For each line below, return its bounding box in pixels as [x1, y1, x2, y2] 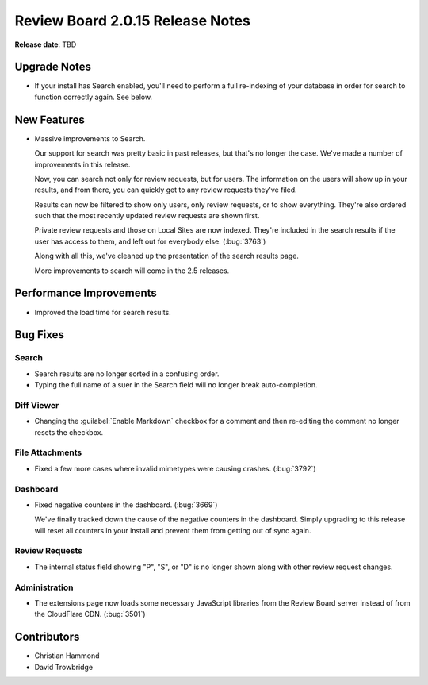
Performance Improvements [14, 287, 158, 300]
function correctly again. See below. [34, 92, 153, 102]
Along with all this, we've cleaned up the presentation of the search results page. [34, 251, 299, 261]
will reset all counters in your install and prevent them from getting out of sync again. [34, 525, 311, 535]
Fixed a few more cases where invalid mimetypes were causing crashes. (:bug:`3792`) [34, 464, 316, 473]
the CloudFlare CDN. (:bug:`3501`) [34, 610, 146, 619]
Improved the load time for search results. [34, 307, 172, 317]
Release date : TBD [14, 40, 77, 49]
